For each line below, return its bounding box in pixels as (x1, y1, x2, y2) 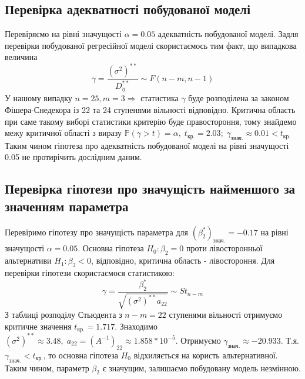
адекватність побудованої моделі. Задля (157, 28, 299, 40)
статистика (140, 92, 179, 104)
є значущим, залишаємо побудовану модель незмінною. (102, 361, 301, 374)
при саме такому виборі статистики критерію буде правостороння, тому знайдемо (5, 115, 297, 127)
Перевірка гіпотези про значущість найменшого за (5, 179, 296, 198)
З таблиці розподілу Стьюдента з (5, 308, 122, 321)
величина (5, 51, 38, 63)
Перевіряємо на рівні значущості (5, 28, 122, 40)
